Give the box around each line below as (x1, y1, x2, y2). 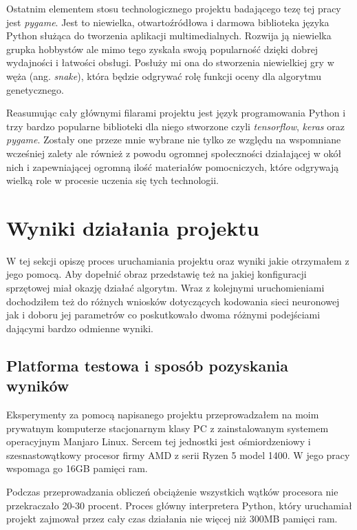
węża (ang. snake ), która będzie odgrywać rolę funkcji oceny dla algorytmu (6, 68, 322, 83)
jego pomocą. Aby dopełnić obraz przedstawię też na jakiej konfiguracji (6, 267, 307, 281)
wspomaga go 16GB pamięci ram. (6, 461, 148, 476)
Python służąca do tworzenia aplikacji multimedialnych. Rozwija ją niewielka (6, 28, 332, 43)
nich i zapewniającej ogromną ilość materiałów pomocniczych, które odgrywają (6, 159, 339, 174)
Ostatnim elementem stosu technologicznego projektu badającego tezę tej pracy (6, 1, 341, 15)
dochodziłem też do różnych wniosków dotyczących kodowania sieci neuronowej (6, 294, 340, 308)
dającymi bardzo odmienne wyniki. (6, 320, 153, 335)
